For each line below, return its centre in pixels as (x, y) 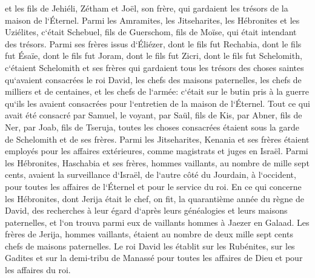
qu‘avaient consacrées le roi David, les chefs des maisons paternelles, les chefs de (153, 79)
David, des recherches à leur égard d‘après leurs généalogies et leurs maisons (146, 210)
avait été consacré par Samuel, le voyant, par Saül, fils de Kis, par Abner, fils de (154, 115)
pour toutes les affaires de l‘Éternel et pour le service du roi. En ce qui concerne (153, 186)
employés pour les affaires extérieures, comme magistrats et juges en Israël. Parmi (157, 151)
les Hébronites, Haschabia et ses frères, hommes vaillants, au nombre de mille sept (157, 162)
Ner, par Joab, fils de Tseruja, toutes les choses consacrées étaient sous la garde (152, 127)
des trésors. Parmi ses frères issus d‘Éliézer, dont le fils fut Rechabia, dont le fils (153, 43)
